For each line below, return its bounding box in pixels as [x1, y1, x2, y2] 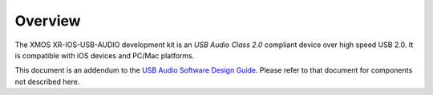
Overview [14, 12, 81, 30]
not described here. [14, 77, 80, 86]
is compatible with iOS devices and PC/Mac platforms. [14, 50, 195, 60]
